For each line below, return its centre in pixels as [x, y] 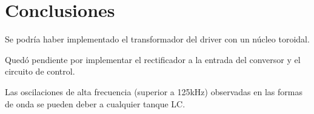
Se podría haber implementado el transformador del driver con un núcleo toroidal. [157, 39]
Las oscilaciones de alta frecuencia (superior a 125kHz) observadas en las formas [154, 91]
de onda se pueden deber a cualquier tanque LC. [95, 103]
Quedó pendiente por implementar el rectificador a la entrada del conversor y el [153, 59]
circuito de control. [40, 71]
